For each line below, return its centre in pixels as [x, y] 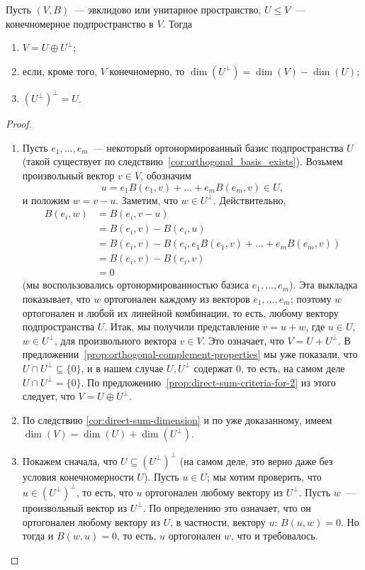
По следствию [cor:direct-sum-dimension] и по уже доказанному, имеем [177, 419]
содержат [213, 368]
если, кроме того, [60, 71]
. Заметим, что [147, 200]
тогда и [38, 536]
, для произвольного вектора [115, 340]
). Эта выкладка [324, 285]
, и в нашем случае [122, 368]
